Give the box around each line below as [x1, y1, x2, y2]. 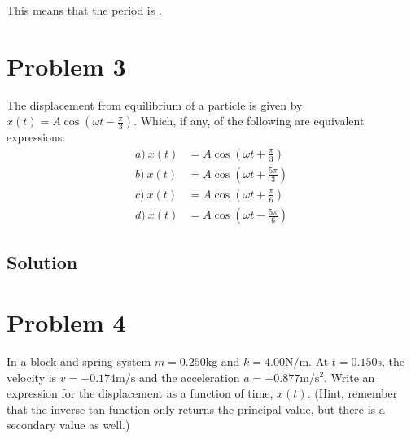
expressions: [7, 128, 66, 146]
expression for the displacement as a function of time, [7, 385, 273, 402]
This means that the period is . [7, 2, 162, 18]
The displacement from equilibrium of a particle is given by [7, 96, 303, 113]
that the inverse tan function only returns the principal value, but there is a [7, 400, 385, 417]
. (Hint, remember [307, 385, 398, 402]
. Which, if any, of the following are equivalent [133, 112, 365, 129]
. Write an [324, 368, 375, 385]
